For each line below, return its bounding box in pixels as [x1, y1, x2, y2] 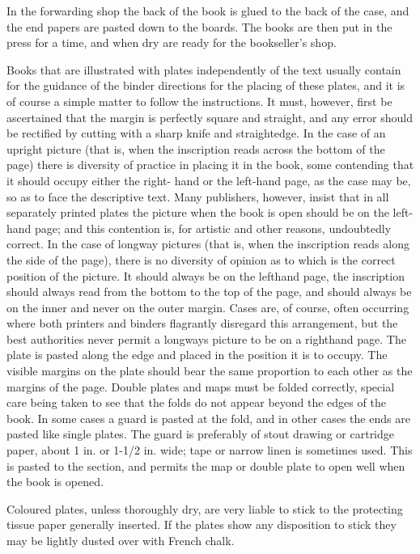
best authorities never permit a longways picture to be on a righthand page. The [6, 330, 406, 347]
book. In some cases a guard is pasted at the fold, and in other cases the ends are [6, 409, 410, 426]
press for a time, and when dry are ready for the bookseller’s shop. [6, 34, 337, 51]
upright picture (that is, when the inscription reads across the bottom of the [6, 140, 385, 157]
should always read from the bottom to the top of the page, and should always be [6, 283, 412, 300]
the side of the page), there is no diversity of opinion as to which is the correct [6, 251, 396, 268]
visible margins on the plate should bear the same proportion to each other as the [6, 362, 413, 379]
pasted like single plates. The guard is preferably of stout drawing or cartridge [6, 425, 395, 442]
